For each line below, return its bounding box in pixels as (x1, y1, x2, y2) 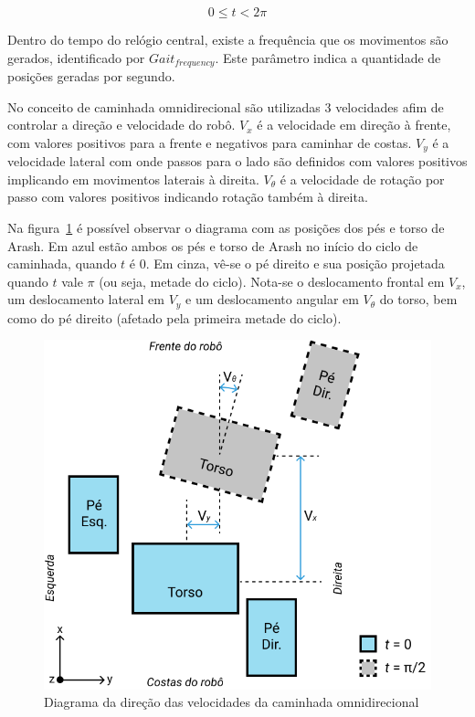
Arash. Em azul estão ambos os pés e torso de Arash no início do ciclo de (7, 236, 418, 255)
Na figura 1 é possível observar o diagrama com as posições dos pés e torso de (7, 218, 445, 237)
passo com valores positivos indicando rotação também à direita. (7, 187, 368, 206)
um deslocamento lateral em (7, 290, 164, 309)
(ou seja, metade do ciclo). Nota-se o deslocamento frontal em (99, 271, 445, 290)
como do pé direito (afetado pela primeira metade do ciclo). (7, 308, 342, 327)
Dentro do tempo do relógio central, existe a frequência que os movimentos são (7, 30, 449, 48)
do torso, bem (379, 290, 458, 309)
